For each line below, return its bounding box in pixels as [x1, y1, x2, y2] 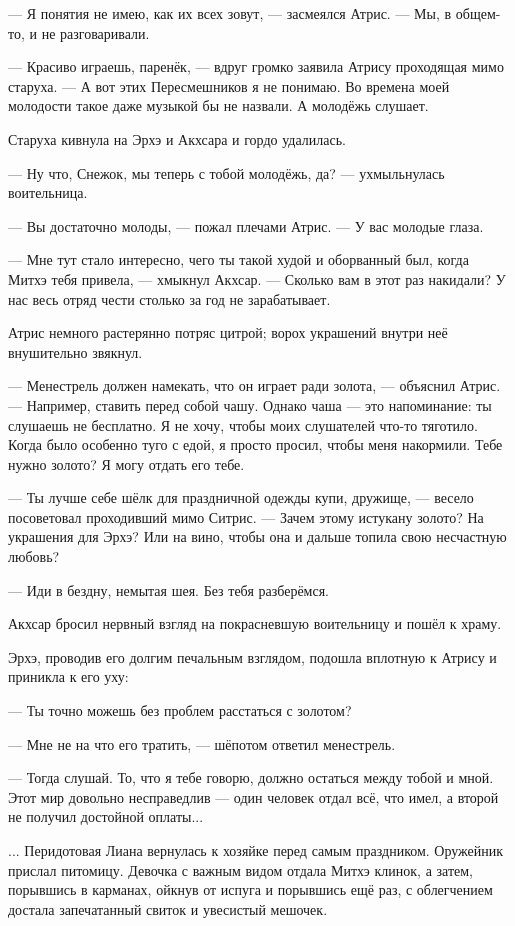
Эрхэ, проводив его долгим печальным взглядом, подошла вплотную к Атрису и [8, 646, 497, 667]
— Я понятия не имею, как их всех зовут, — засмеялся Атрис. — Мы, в [8, 3, 452, 23]
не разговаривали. [41, 22, 150, 43]
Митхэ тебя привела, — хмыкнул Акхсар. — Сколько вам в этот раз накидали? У [8, 268, 506, 289]
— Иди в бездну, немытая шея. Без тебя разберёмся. [8, 579, 329, 600]
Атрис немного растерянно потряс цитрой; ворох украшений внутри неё [8, 322, 448, 343]
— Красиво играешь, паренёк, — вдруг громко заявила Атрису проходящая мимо [8, 56, 504, 77]
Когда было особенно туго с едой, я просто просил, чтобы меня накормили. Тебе [8, 434, 503, 455]
